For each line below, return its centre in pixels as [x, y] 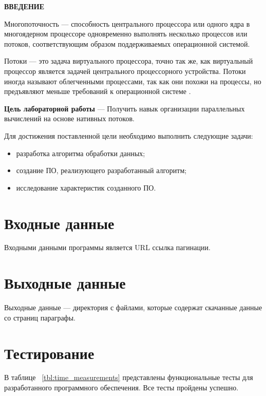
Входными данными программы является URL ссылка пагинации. [107, 247]
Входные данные [59, 223]
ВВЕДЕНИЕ [24, 6]
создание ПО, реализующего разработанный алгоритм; [101, 170]
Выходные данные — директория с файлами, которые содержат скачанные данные [133, 307]
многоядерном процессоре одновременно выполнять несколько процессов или [126, 34]
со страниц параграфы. [40, 317]
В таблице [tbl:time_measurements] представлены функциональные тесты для [129, 377]
